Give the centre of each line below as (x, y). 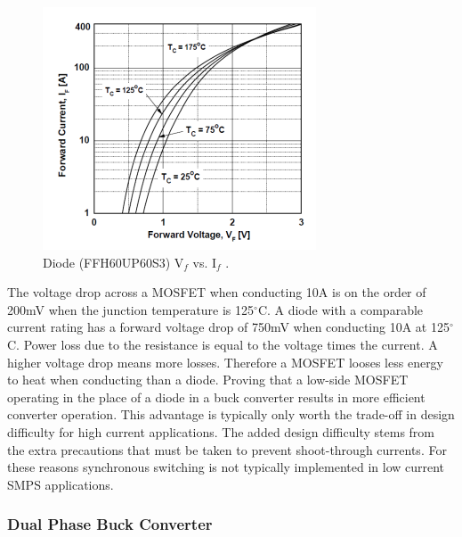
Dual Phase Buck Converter (110, 524)
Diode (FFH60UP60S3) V (113, 262)
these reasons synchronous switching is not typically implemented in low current (226, 467)
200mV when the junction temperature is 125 (131, 309)
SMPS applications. (61, 484)
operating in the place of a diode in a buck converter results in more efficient (216, 397)
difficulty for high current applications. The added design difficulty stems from (221, 431)
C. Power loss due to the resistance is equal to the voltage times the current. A (223, 344)
